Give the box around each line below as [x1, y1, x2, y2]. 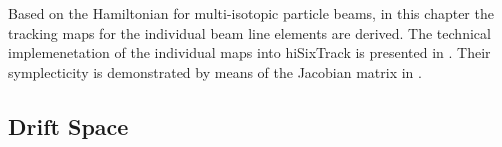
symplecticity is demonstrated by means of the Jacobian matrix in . [8, 61, 422, 82]
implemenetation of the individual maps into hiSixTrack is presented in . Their [8, 42, 491, 63]
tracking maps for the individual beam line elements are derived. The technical [8, 22, 491, 43]
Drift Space [8, 110, 129, 141]
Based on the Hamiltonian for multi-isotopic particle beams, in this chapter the [8, 3, 494, 23]
